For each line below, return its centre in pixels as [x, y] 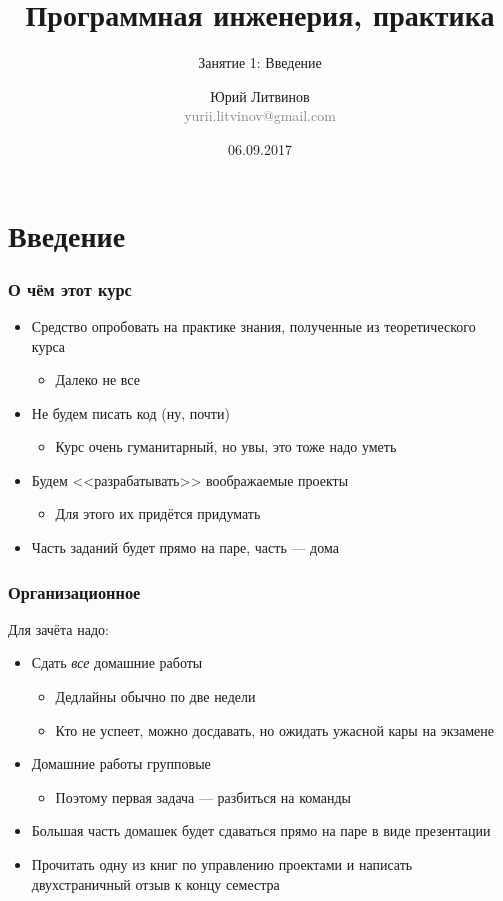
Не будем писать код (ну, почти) [130, 412]
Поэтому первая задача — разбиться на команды [203, 796]
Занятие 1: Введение [260, 62]
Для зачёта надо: [58, 628]
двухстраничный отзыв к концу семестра [155, 883]
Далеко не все [97, 379]
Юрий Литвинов [260, 95]
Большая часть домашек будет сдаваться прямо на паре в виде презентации [261, 830]
